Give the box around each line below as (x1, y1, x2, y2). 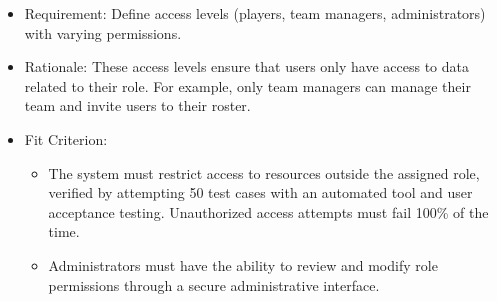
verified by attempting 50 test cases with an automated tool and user (48, 182, 473, 203)
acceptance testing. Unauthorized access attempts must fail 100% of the (48, 201, 489, 222)
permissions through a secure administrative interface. (48, 274, 380, 295)
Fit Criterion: (24, 128, 108, 149)
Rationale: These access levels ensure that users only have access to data (24, 56, 469, 77)
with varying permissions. (24, 22, 182, 43)
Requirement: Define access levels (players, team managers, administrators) (24, 3, 486, 23)
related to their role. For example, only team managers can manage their (24, 75, 471, 96)
